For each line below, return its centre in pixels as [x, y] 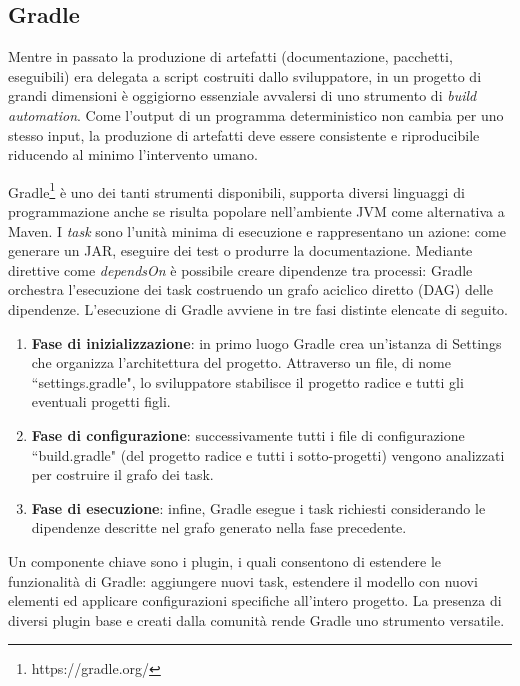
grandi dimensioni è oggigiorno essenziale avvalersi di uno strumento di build [242, 95]
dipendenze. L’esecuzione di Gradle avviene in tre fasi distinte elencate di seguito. [258, 308]
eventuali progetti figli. [101, 401]
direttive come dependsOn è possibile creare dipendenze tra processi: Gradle [240, 269]
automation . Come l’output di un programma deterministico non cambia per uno [256, 114]
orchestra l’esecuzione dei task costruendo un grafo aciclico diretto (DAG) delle [250, 289]
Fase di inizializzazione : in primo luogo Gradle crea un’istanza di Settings [266, 342]
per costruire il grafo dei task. [122, 474]
